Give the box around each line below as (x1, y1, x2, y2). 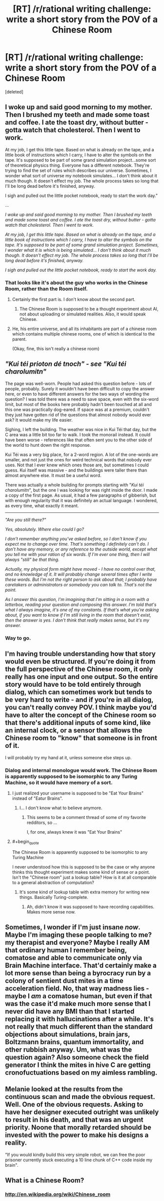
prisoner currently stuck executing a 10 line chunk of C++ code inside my (5, 1157, 153, 1163)
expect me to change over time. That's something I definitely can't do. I (5, 541, 149, 547)
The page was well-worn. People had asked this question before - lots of (5, 381, 152, 386)
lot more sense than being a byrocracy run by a (5, 969, 151, 978)
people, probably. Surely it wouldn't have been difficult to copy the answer (5, 385, 155, 391)
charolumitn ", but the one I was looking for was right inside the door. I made (5, 487, 158, 493)
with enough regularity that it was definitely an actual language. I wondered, (5, 497, 158, 503)
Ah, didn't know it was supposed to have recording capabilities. (26, 904, 155, 910)
